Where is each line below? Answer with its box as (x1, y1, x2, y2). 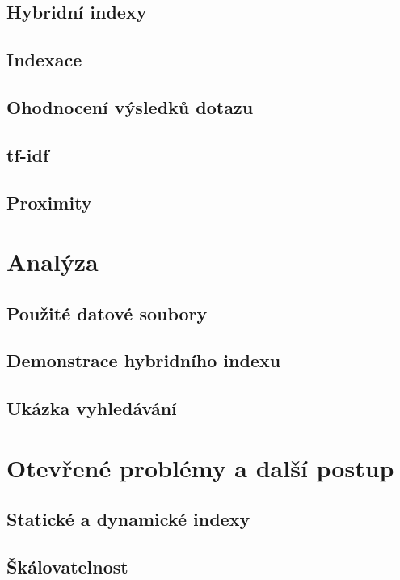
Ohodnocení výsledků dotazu (6, 94, 254, 119)
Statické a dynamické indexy (6, 506, 251, 531)
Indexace (6, 47, 82, 72)
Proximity (6, 189, 92, 214)
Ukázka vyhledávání (6, 396, 177, 421)
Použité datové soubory (6, 300, 208, 325)
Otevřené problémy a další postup (6, 451, 394, 484)
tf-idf (6, 142, 49, 167)
